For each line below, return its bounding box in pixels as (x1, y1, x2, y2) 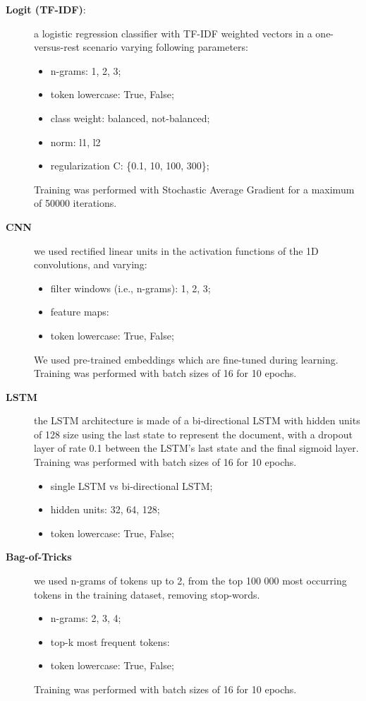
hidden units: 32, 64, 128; (50, 502, 160, 517)
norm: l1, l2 (50, 134, 101, 149)
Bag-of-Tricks (6, 549, 72, 564)
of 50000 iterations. (34, 196, 117, 210)
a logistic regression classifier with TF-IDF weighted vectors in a (34, 25, 312, 40)
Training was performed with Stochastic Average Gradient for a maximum (34, 181, 355, 196)
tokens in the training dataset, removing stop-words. (34, 587, 260, 601)
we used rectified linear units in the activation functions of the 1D (34, 243, 319, 258)
